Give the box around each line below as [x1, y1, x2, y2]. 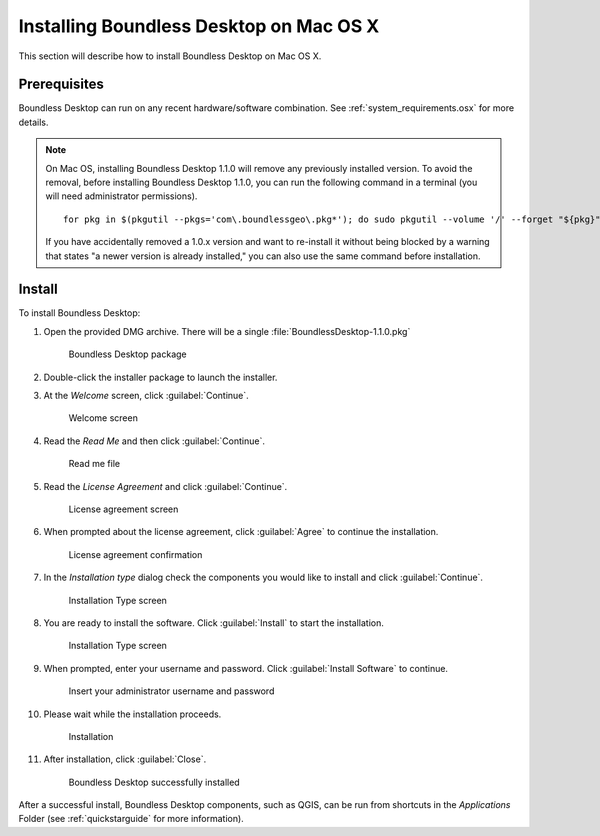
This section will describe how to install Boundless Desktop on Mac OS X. [18, 50, 322, 62]
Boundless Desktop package [68, 348, 187, 360]
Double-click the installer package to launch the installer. [43, 371, 278, 383]
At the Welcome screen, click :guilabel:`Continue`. [43, 390, 249, 402]
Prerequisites [18, 76, 104, 93]
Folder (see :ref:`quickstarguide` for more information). [18, 813, 244, 825]
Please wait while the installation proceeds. [43, 708, 222, 720]
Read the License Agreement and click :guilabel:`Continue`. [43, 480, 288, 492]
